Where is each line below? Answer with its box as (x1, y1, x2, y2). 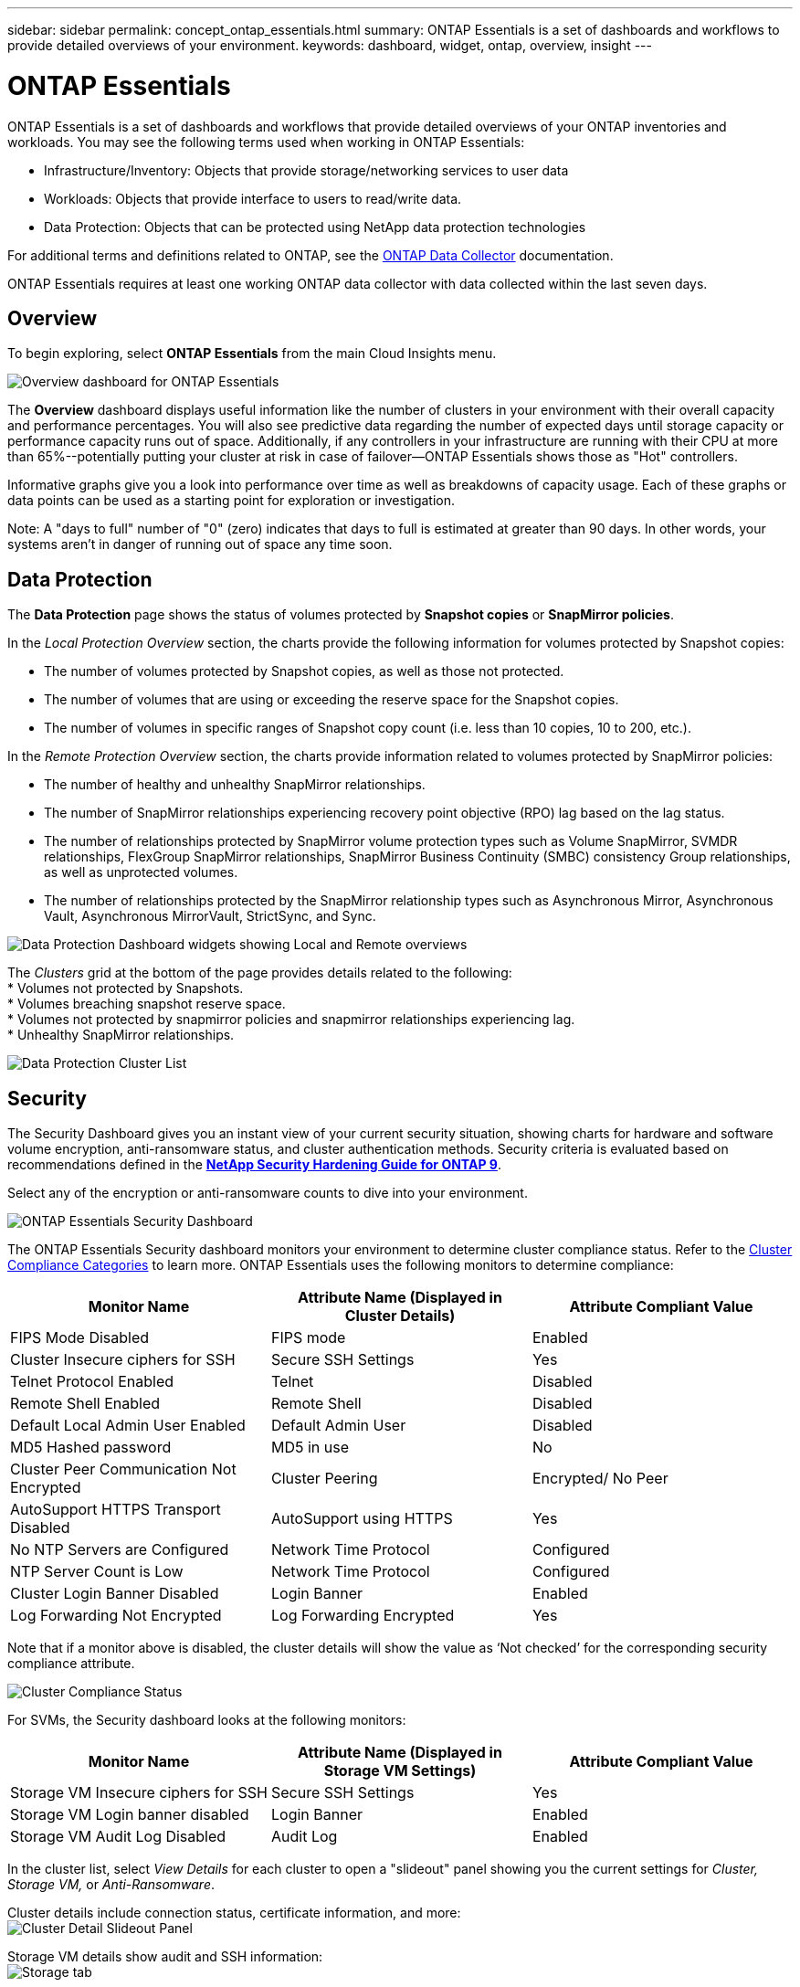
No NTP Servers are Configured (10, 1540, 229, 1559)
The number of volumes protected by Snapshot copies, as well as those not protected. (44, 663, 564, 680)
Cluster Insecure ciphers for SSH (10, 1350, 236, 1369)
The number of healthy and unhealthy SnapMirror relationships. (44, 777, 426, 793)
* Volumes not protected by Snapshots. (7, 980, 244, 997)
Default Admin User (270, 1416, 406, 1435)
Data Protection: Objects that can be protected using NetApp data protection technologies (44, 218, 586, 235)
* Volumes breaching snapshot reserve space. (7, 996, 286, 1012)
